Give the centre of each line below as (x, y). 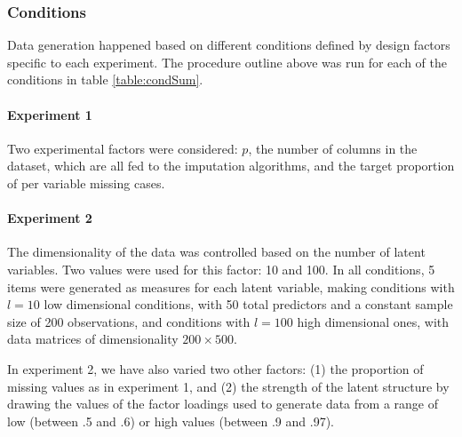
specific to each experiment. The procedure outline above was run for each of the (227, 62)
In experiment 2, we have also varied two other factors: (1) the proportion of (215, 368)
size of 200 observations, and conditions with (129, 321)
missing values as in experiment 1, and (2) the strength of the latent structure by (228, 386)
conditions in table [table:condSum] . (105, 79)
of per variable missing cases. (86, 183)
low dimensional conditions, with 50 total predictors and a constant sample (248, 304)
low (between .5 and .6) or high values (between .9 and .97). (171, 421)
